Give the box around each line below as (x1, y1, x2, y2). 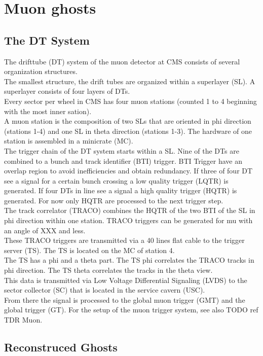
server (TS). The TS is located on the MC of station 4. (4, 244, 175, 255)
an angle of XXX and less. (4, 225, 86, 235)
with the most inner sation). (4, 105, 92, 116)
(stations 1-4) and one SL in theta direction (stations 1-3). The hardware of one (4, 125, 252, 136)
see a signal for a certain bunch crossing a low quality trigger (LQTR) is (4, 175, 229, 186)
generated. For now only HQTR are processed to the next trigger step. (4, 195, 223, 205)
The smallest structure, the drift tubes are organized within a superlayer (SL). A (4, 76, 255, 86)
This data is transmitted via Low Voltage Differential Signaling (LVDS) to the (4, 274, 247, 285)
